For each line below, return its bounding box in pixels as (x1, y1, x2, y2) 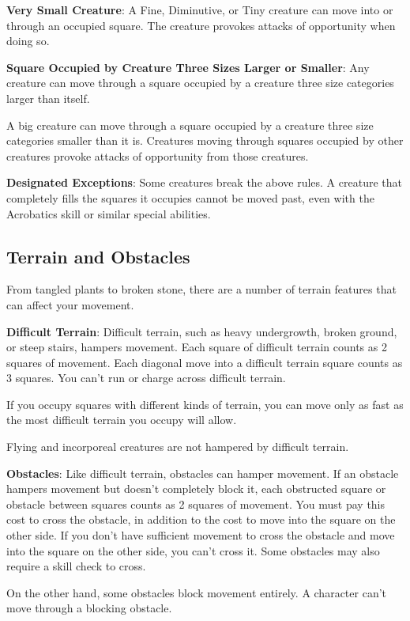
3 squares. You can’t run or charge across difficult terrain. (6, 369, 286, 386)
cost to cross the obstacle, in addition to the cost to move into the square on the (6, 511, 396, 528)
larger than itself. (6, 89, 90, 106)
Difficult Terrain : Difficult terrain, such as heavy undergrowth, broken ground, (6, 323, 397, 339)
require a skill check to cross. (6, 558, 146, 574)
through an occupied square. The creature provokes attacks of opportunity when (6, 17, 396, 33)
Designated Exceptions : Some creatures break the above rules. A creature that (6, 174, 402, 191)
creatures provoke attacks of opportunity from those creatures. (6, 147, 309, 164)
